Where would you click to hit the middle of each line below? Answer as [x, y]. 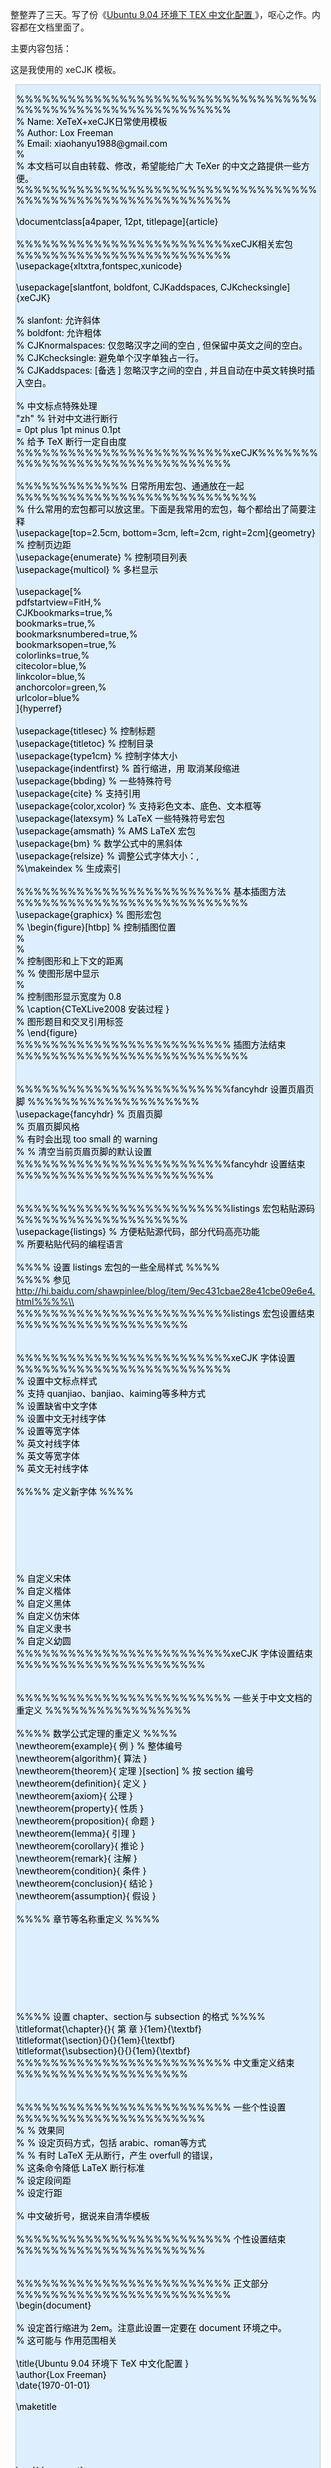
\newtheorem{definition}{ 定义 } [81, 1783]
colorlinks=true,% [53, 655]
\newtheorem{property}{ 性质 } [80, 1808]
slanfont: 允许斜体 [63, 320]
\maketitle [36, 2406]
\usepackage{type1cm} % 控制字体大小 [97, 756]
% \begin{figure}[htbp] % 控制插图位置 [96, 927]
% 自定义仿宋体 [48, 1616]
